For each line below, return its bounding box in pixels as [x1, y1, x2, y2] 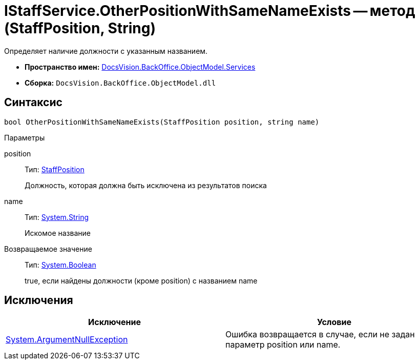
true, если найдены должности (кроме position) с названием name [25, 276, 258, 285]
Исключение [88, 317, 141, 328]
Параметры [4, 133, 45, 142]
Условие [317, 317, 351, 328]
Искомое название [25, 228, 91, 237]
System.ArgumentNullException [6, 334, 128, 345]
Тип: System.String [25, 212, 89, 221]
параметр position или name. [225, 339, 341, 350]
